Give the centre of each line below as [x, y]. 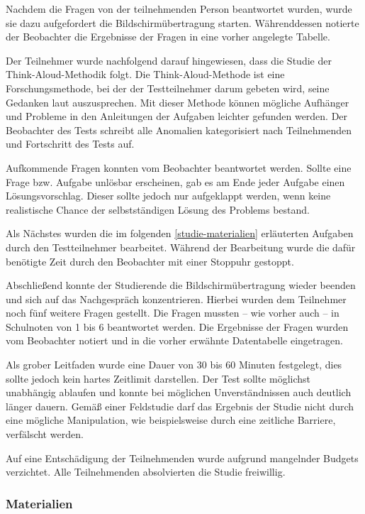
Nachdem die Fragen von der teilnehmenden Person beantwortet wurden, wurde [179, 9]
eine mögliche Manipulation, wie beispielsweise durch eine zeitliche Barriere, [171, 420]
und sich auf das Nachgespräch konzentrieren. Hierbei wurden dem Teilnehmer [176, 299]
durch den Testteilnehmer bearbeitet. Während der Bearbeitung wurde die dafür [181, 247]
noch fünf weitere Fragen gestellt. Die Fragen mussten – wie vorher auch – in [173, 313]
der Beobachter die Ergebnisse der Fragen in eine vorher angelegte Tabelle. [168, 37]
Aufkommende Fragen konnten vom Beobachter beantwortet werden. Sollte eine [179, 167]
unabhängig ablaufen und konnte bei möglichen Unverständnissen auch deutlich [179, 392]
